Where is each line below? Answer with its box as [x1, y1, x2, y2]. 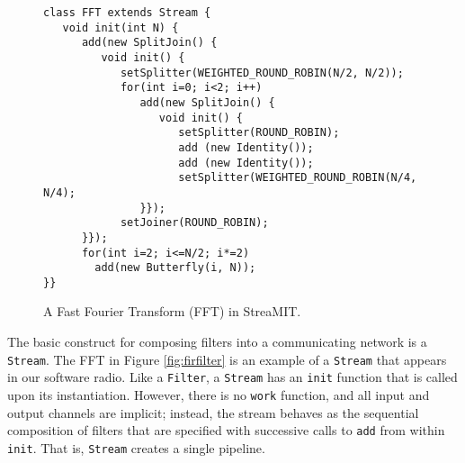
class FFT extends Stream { [43, 6, 211, 19]
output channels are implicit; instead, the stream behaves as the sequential [7, 403, 419, 422]
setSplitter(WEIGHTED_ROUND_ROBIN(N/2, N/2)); [120, 66, 404, 79]
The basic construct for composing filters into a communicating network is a [7, 332, 427, 351]
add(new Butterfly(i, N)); [94, 261, 256, 275]
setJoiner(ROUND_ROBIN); [120, 216, 269, 230]
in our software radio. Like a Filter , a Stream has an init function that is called [7, 368, 458, 386]
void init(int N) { [62, 21, 179, 34]
